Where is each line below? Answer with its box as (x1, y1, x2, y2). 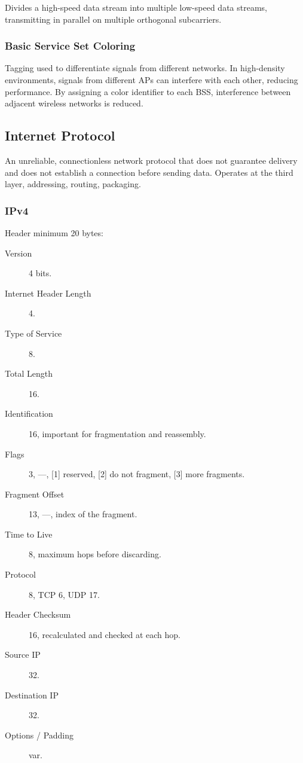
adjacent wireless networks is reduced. (5, 97, 143, 109)
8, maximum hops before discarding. (29, 548, 161, 560)
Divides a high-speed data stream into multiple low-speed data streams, (5, 1, 267, 13)
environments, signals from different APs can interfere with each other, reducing (5, 74, 298, 86)
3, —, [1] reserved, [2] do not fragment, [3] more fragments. (29, 468, 245, 480)
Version (5, 246, 32, 259)
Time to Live (5, 527, 53, 540)
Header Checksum (5, 608, 71, 621)
